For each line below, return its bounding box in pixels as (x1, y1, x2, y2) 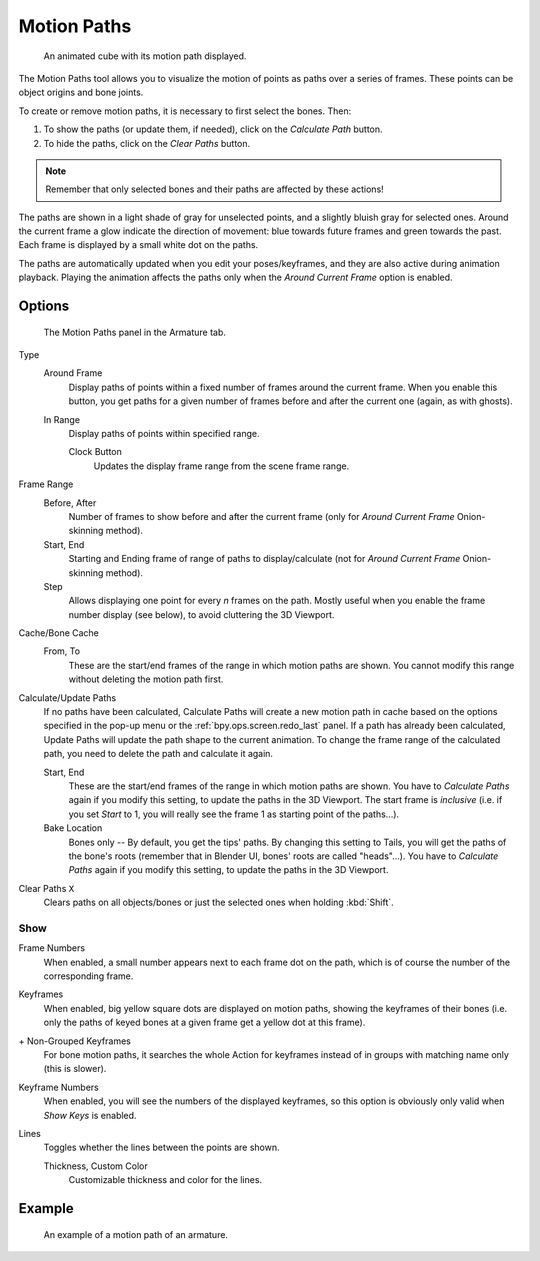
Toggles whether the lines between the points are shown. (43, 1141, 280, 1154)
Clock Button (68, 446, 122, 458)
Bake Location (43, 822, 103, 834)
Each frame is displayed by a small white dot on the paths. (18, 239, 259, 251)
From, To (43, 645, 80, 657)
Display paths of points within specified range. (68, 427, 260, 439)
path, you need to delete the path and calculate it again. (43, 748, 274, 760)
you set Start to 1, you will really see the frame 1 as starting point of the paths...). (68, 808, 400, 820)
